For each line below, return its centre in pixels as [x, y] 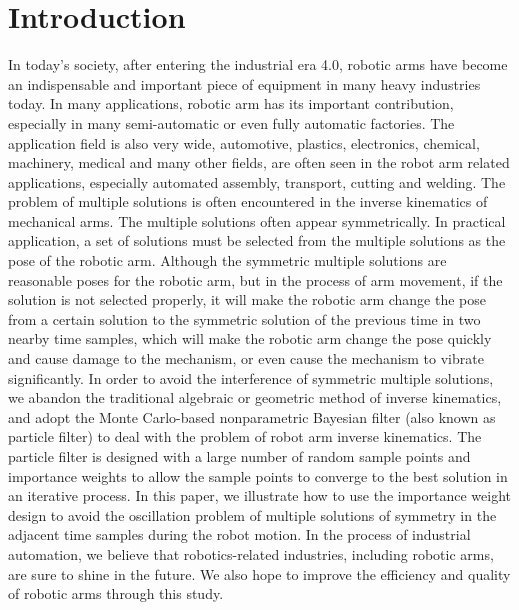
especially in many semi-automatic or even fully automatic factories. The [231, 122]
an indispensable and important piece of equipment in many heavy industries [244, 83]
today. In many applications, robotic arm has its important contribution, [231, 103]
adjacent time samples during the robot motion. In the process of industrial [239, 534]
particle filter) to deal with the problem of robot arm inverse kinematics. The [245, 436]
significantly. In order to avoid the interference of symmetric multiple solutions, [251, 377]
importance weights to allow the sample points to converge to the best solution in [258, 475]
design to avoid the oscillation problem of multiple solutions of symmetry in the [252, 514]
